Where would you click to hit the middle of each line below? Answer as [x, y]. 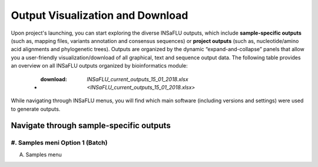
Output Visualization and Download [100, 15]
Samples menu [44, 154]
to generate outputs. [36, 109]
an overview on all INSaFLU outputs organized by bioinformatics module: [99, 66]
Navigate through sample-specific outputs [91, 126]
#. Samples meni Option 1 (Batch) [59, 143]
